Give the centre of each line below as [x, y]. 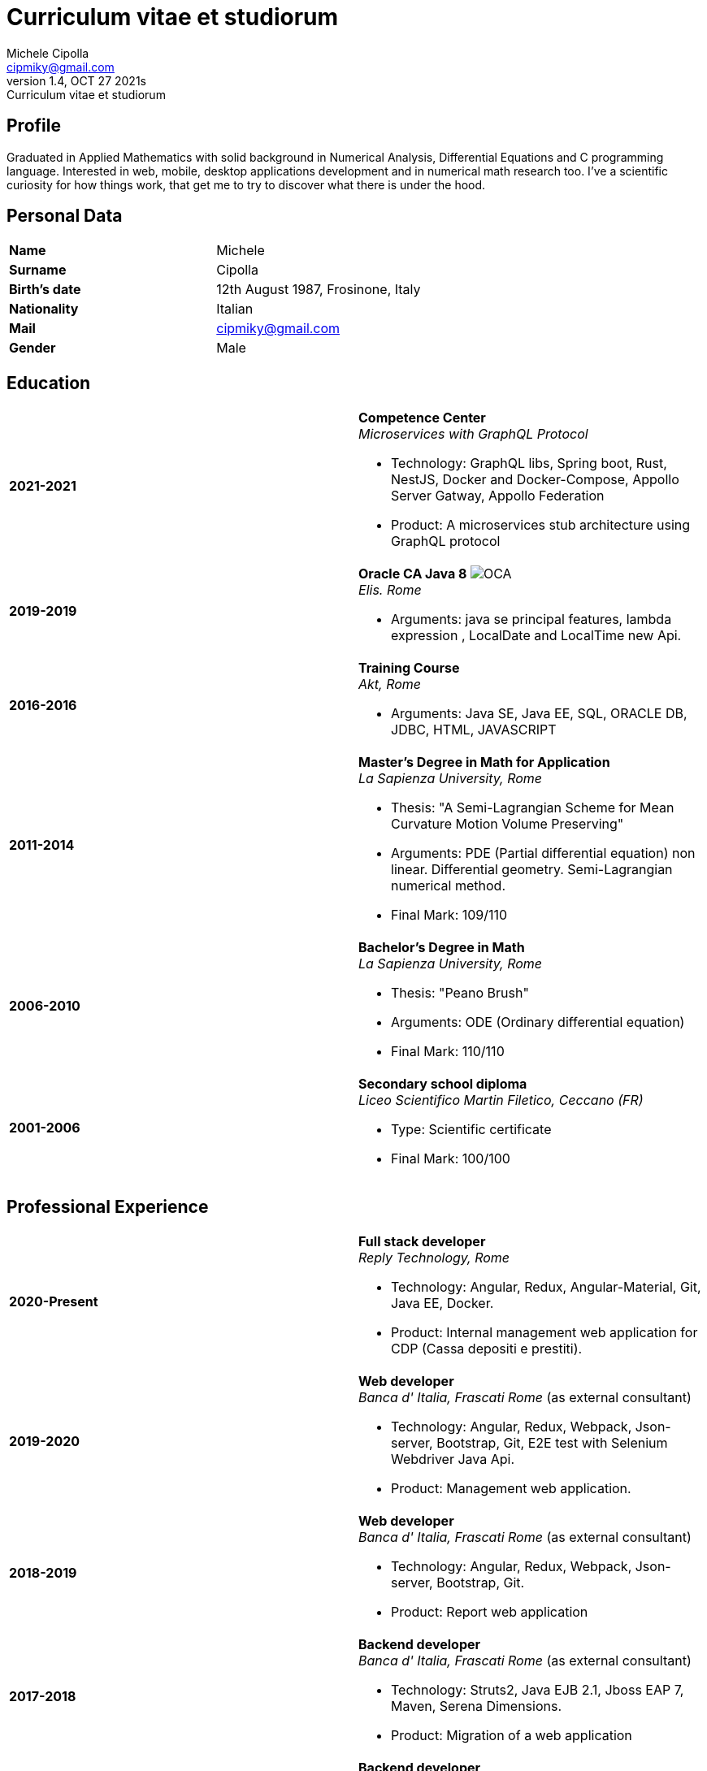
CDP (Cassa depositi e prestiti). [487, 1349]
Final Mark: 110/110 [448, 1052]
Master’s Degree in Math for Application [484, 762]
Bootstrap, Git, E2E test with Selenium [552, 1443]
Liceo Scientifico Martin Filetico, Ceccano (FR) [501, 1100]
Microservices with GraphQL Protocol [473, 434]
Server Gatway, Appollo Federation [498, 496]
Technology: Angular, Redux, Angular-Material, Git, [546, 1287]
